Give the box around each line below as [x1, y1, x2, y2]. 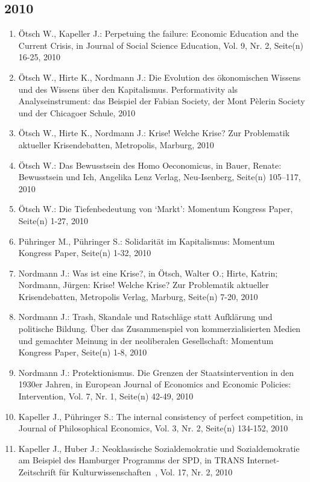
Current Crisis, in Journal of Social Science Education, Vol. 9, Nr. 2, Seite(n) [18, 39, 303, 51]
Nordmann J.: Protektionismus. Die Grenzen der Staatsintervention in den [18, 366, 294, 378]
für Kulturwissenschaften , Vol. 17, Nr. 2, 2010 [59, 466, 233, 478]
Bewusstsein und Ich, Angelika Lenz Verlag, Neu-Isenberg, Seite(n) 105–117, [18, 171, 301, 183]
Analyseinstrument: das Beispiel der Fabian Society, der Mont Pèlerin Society [18, 95, 305, 107]
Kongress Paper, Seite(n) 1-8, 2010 [18, 346, 147, 358]
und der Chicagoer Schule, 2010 [18, 106, 136, 119]
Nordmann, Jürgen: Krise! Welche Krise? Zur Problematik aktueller [18, 278, 269, 291]
